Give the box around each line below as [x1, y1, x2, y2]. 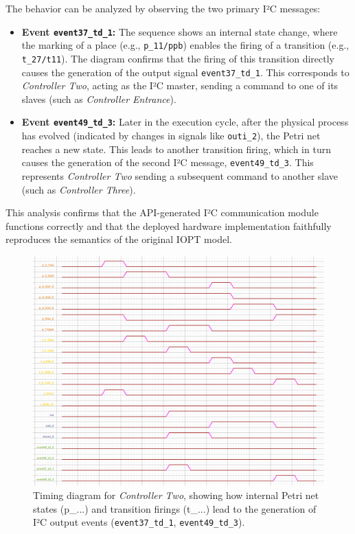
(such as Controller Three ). [21, 182, 136, 196]
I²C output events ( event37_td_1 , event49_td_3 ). [33, 515, 245, 529]
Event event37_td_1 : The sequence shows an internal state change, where [21, 24, 338, 38]
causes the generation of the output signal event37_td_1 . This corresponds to [21, 65, 350, 79]
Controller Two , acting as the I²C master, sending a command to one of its [21, 78, 339, 93]
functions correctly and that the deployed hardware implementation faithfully [5, 218, 332, 233]
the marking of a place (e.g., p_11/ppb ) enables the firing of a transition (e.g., [21, 38, 350, 52]
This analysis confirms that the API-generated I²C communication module [5, 205, 319, 220]
